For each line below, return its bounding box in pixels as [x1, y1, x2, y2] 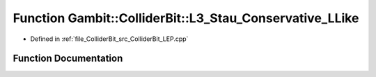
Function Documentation [13, 53, 123, 65]
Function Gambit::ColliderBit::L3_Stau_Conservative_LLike [13, 10, 359, 26]
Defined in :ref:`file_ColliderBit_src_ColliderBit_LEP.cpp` [30, 35, 189, 43]
